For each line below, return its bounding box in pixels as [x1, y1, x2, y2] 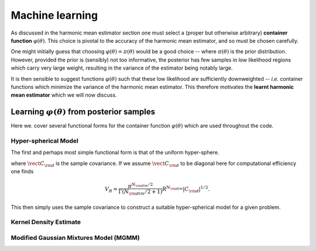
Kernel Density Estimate [11, 218, 81, 226]
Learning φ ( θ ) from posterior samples [11, 107, 155, 117]
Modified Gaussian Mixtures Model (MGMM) [11, 233, 140, 242]
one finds [11, 168, 34, 175]
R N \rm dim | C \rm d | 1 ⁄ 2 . [162, 185, 210, 194]
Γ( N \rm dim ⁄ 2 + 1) [118, 188, 163, 196]
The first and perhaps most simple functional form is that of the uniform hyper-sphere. [11, 149, 219, 156]
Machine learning [11, 9, 98, 22]
